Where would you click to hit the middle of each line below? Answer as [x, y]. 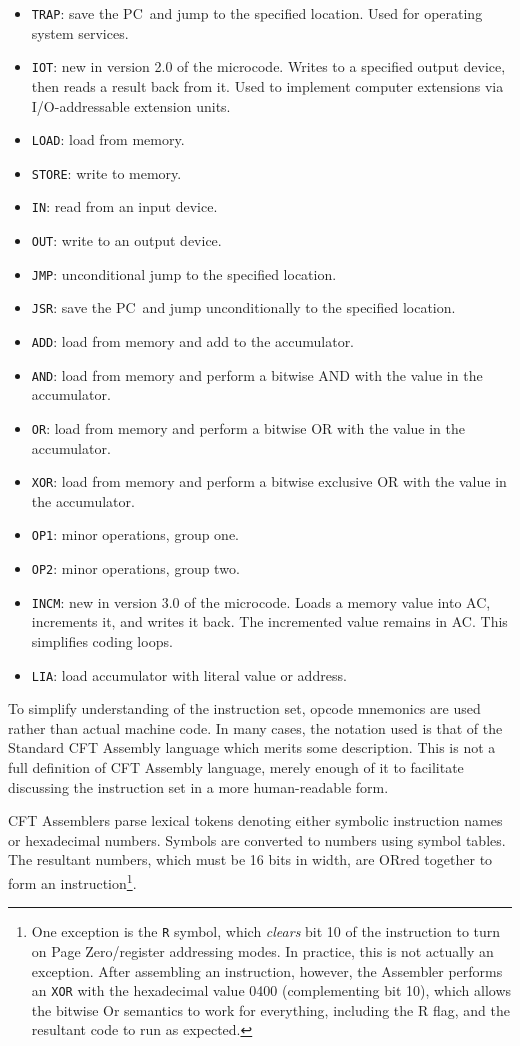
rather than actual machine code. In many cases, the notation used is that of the [255, 727]
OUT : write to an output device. [126, 240]
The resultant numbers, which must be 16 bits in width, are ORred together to [250, 859]
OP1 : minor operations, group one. [135, 534]
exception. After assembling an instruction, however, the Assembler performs [267, 970]
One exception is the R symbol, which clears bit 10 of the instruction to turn [266, 931]
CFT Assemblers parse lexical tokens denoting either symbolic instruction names [255, 820]
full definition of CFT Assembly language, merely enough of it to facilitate [236, 767]
